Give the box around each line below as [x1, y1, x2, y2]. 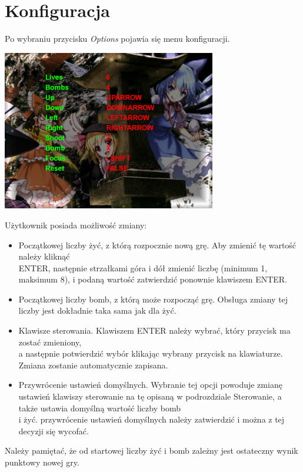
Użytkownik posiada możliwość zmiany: [5, 218, 147, 231]
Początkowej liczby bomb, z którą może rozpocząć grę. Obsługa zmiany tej [18, 292, 288, 305]
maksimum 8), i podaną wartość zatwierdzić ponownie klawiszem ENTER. [18, 273, 288, 285]
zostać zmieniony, [18, 335, 82, 348]
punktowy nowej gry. [5, 456, 79, 468]
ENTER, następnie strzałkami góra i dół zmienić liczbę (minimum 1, [18, 261, 268, 274]
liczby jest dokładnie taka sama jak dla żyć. [18, 304, 177, 317]
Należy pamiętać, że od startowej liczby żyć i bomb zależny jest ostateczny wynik [5, 444, 298, 457]
